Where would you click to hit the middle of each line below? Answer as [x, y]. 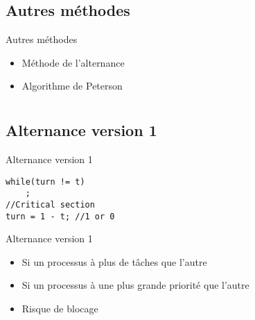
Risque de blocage [60, 308]
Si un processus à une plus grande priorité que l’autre [135, 285]
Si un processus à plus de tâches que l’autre [114, 261]
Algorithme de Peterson [72, 86]
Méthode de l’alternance [73, 62]
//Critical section [50, 204]
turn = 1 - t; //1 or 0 [60, 216]
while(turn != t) [45, 182]
